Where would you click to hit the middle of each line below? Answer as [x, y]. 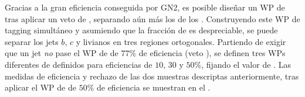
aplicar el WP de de [40, 87]
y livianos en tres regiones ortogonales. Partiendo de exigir [181, 41]
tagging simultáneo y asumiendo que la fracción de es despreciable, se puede [141, 30]
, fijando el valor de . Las [246, 64]
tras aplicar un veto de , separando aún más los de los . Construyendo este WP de [152, 18]
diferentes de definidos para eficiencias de [79, 64]
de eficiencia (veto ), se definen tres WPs [212, 53]
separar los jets [32, 41]
